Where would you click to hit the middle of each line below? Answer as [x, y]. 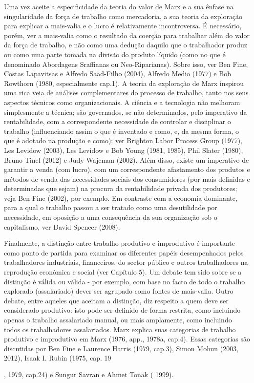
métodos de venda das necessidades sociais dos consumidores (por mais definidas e [127, 179]
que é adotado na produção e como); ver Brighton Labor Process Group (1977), [123, 140]
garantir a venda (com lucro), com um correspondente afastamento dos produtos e [127, 169]
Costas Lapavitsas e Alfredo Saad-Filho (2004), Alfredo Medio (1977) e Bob [117, 74]
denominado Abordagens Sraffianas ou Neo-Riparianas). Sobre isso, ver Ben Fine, [126, 64]
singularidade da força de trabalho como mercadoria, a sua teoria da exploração [123, 16]
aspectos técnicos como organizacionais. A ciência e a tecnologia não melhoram [122, 102]
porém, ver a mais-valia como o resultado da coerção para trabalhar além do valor [127, 35]
